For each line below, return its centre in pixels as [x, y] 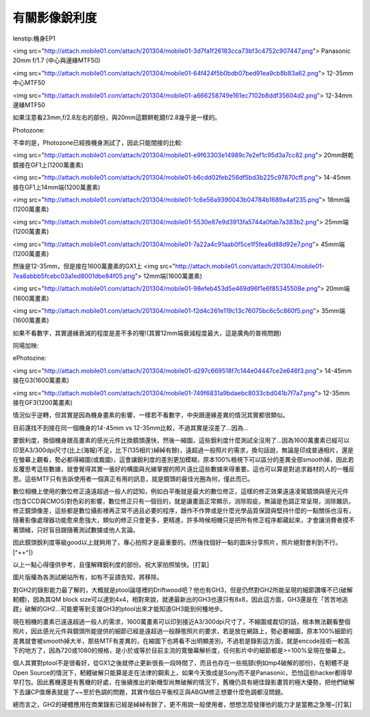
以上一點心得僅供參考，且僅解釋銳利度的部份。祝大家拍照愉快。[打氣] [111, 564]
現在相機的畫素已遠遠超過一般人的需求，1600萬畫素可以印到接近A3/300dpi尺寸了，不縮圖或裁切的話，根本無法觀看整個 [182, 622]
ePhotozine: [29, 358]
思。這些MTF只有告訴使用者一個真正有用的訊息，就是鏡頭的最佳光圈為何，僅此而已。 [133, 479]
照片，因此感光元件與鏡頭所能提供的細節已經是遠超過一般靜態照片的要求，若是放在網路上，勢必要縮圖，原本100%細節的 [183, 631]
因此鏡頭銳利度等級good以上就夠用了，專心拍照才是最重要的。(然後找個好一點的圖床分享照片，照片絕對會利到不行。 [177, 543]
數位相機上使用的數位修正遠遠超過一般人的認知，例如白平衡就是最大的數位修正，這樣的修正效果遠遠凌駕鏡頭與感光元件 [181, 491]
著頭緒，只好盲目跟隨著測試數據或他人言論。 [76, 530]
